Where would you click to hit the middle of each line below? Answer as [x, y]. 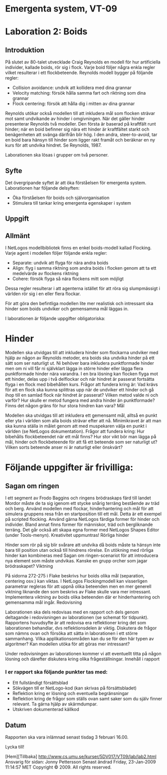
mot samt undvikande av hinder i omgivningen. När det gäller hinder [75, 119]
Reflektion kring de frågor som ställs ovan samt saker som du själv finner [87, 699]
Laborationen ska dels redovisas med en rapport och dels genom [72, 612]
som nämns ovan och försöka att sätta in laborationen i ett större [72, 633]
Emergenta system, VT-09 [61, 9]
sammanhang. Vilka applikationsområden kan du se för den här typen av [80, 639]
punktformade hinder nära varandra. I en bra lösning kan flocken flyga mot [82, 374]
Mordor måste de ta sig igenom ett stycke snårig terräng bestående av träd [82, 503]
